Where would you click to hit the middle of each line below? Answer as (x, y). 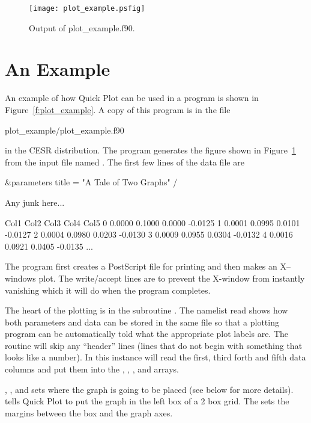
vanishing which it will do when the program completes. (108, 290)
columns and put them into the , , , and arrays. (92, 369)
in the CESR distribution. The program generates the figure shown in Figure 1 (150, 150)
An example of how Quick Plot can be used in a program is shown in (132, 98)
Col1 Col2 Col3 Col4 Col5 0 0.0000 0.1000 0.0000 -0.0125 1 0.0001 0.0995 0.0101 (152, 222)
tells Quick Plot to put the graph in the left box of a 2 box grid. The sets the (147, 401)
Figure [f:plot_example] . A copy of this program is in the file (118, 109)
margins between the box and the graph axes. (89, 412)
